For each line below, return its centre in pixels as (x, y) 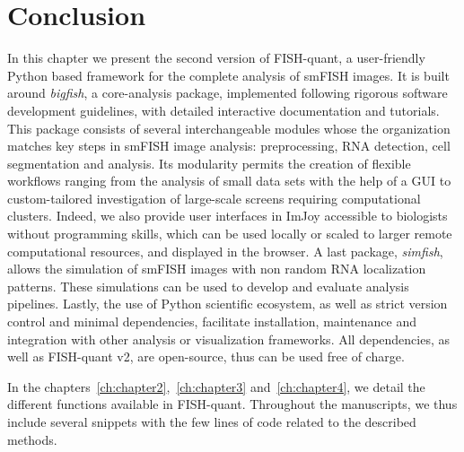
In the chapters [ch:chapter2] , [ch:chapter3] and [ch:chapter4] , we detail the (216, 386)
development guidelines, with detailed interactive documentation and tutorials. (223, 110)
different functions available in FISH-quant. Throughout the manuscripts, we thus (232, 404)
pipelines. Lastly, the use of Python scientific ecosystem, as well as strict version (228, 304)
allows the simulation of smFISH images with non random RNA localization (217, 269)
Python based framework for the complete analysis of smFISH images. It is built (228, 75)
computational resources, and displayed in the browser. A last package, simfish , (225, 251)
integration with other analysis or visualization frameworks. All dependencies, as (229, 339)
